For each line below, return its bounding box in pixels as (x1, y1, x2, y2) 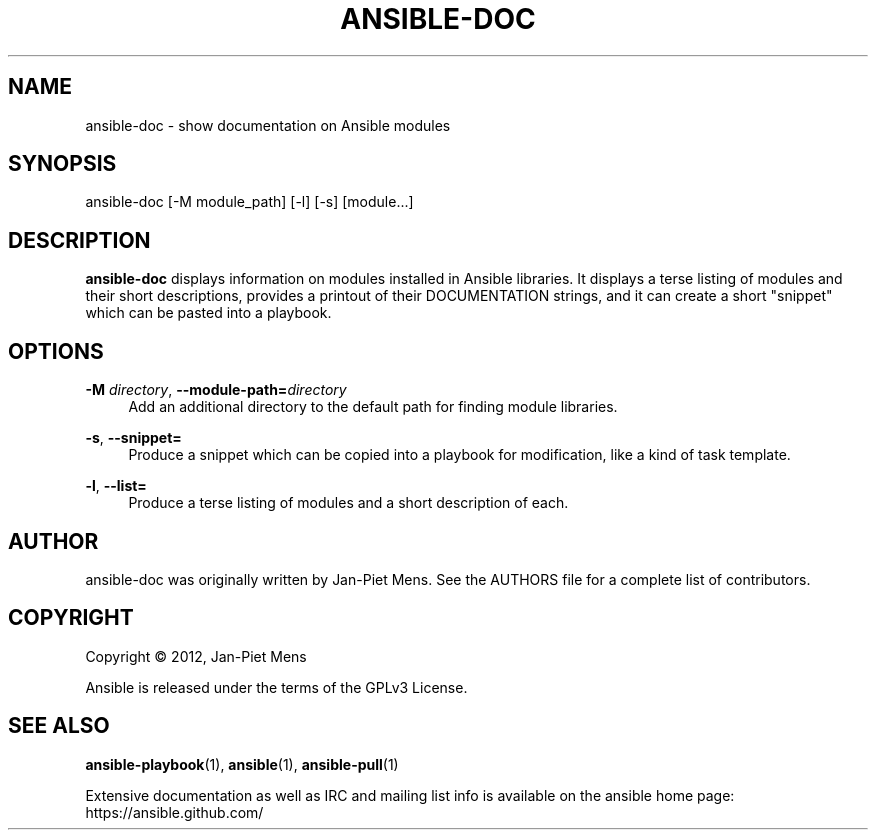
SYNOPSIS (8, 151, 117, 177)
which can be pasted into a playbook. (85, 304, 332, 322)
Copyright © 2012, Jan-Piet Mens (85, 647, 307, 665)
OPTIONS (8, 338, 104, 364)
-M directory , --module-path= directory (85, 381, 347, 399)
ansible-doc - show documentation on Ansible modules (85, 116, 451, 134)
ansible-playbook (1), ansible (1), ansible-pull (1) (85, 755, 399, 773)
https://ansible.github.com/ (85, 803, 264, 821)
